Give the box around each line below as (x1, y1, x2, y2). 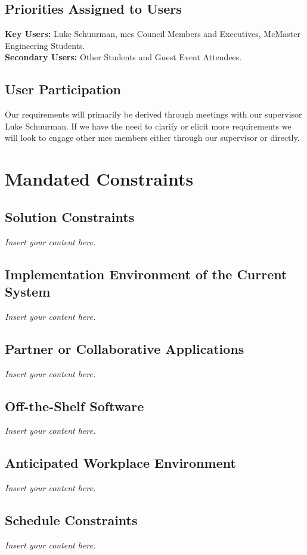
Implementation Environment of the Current (5, 264, 287, 283)
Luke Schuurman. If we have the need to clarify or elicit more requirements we (5, 119, 292, 132)
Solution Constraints (5, 207, 135, 226)
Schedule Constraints (5, 511, 138, 529)
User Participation (5, 80, 121, 98)
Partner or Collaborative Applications (5, 339, 244, 357)
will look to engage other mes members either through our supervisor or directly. (5, 131, 300, 144)
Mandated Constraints (5, 166, 194, 191)
